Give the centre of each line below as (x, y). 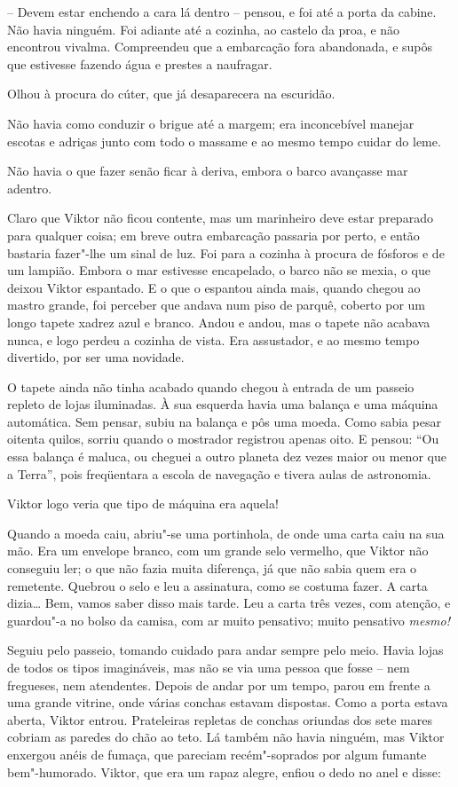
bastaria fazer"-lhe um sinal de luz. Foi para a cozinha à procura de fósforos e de (226, 252)
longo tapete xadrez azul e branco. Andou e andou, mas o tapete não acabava (219, 322)
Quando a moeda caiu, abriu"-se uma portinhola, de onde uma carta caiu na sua (226, 533)
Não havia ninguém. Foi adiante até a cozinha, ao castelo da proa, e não (204, 29)
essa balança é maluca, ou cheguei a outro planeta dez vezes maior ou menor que (227, 456)
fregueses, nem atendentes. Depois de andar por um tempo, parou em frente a (219, 685)
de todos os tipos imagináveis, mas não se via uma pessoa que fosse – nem (209, 667)
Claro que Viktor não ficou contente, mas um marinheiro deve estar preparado (220, 218)
